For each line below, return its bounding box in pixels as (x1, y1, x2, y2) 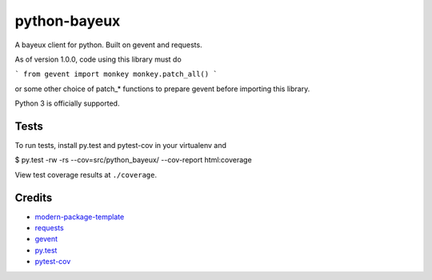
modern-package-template (34, 212, 125, 222)
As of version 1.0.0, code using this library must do (14, 54, 182, 64)
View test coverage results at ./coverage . (14, 170, 158, 179)
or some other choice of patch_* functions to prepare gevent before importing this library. (14, 84, 310, 94)
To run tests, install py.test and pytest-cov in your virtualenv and (14, 141, 227, 150)
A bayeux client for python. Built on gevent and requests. (14, 40, 203, 50)
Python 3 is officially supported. (14, 98, 120, 108)
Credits (14, 190, 53, 204)
